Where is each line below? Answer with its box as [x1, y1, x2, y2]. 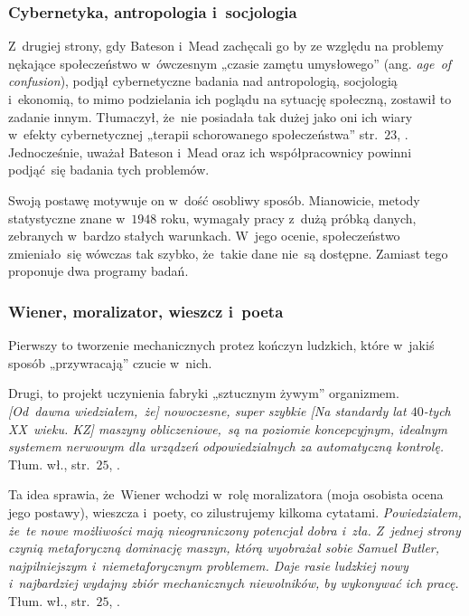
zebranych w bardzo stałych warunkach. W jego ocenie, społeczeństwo [8, 226, 400, 245]
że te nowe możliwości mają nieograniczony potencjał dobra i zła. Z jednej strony [8, 520, 461, 539]
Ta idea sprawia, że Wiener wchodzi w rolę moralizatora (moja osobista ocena [8, 485, 444, 504]
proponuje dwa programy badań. [8, 261, 189, 280]
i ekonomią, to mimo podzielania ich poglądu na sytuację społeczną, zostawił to [8, 90, 452, 108]
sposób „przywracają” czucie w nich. [8, 353, 212, 372]
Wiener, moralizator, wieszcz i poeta [8, 299, 284, 322]
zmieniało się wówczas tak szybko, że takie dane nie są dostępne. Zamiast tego [8, 243, 448, 262]
